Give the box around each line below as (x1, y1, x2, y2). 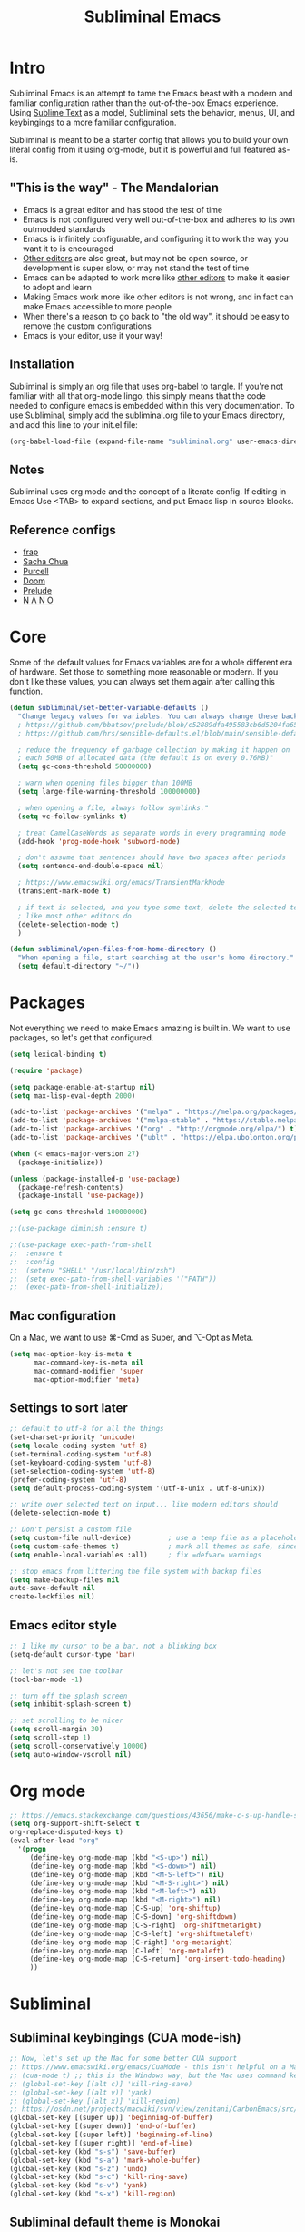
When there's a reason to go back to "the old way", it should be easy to (22, 310, 290, 321)
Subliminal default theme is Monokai (9, 2215, 221, 2230)
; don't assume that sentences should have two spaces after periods (17, 853, 286, 862)
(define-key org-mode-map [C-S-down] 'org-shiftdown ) (29, 1912, 238, 1922)
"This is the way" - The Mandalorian (9, 180, 220, 196)
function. (9, 685, 44, 696)
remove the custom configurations (22, 320, 152, 331)
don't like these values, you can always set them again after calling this (9, 676, 275, 686)
